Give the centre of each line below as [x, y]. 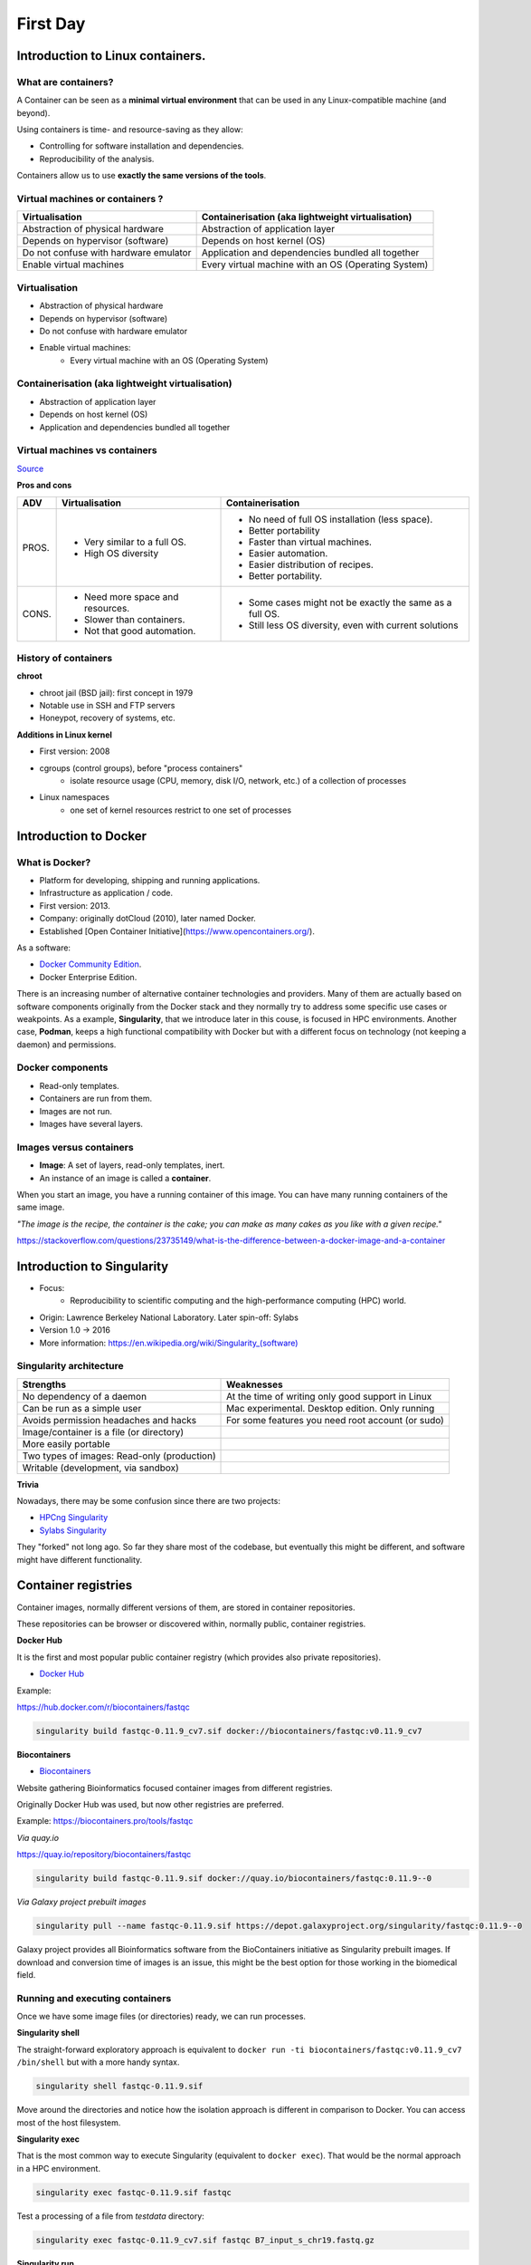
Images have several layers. [91, 1123]
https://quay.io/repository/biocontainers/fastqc [104, 1855]
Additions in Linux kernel [65, 735]
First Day [51, 24]
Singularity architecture [70, 1366]
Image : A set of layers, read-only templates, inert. [132, 1165]
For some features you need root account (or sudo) [336, 1420]
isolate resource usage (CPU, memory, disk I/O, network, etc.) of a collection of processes [238, 781]
